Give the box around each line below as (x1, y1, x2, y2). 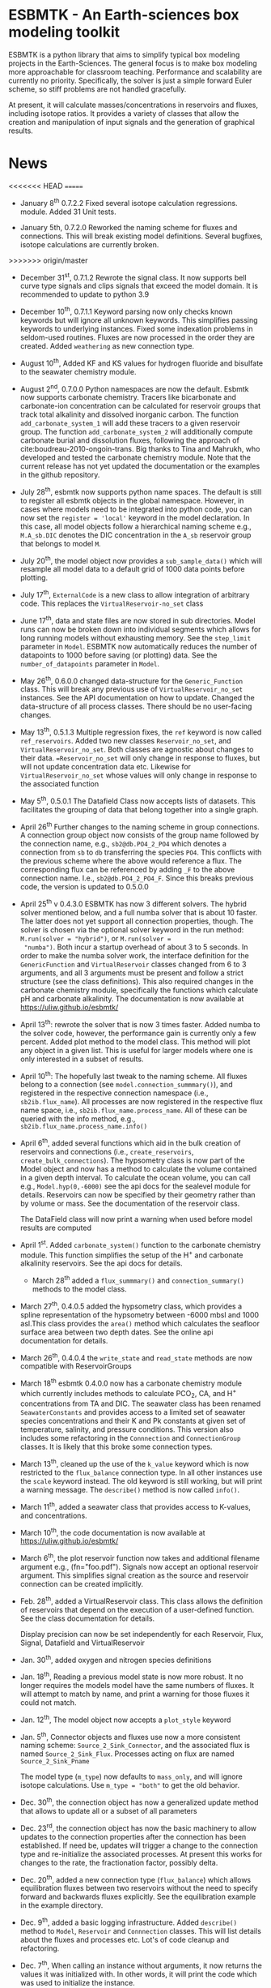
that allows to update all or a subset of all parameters (19, 1806, 197, 1815)
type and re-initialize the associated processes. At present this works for (19, 1849, 263, 1858)
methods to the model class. (32, 1284, 127, 1294)
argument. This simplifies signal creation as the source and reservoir (19, 1570, 249, 1580)
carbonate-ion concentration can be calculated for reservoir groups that (19, 401, 261, 411)
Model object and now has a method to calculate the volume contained (19, 1164, 257, 1174)
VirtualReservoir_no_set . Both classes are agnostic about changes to (19, 744, 254, 755)
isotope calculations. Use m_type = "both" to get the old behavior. (19, 1780, 240, 1790)
